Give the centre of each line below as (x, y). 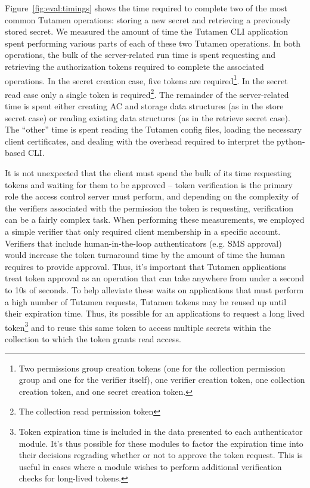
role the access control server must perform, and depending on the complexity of (152, 196)
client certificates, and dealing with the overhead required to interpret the (139, 141)
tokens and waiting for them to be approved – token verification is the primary (149, 184)
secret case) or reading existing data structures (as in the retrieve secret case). (148, 117)
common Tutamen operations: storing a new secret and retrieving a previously (148, 19)
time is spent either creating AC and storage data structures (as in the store (144, 106)
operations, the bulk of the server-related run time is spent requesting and (140, 55)
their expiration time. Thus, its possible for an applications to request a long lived (155, 313)
